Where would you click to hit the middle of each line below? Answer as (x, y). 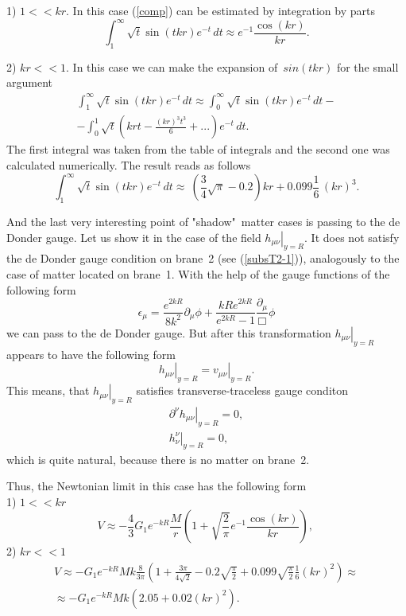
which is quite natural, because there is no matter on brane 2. (158, 459)
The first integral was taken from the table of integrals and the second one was (198, 149)
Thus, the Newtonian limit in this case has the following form (157, 486)
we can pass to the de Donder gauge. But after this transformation (169, 332)
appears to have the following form (91, 354)
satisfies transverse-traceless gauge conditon (242, 390)
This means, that (48, 390)
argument (29, 82)
